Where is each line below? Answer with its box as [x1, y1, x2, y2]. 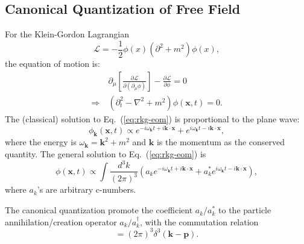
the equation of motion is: [5, 57, 100, 70]
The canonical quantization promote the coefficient [5, 204, 193, 216]
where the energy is [5, 136, 77, 148]
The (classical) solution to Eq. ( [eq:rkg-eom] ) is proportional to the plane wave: [5, 112, 300, 125]
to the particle [218, 204, 271, 216]
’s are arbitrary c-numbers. [37, 183, 136, 196]
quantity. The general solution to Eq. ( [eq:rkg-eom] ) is [5, 147, 206, 160]
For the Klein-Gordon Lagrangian [5, 28, 129, 40]
